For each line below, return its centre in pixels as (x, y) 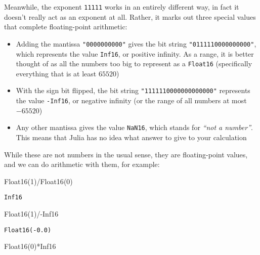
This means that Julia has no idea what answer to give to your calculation (131, 137)
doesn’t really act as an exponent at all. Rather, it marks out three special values (130, 16)
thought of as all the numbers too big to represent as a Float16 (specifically (134, 63)
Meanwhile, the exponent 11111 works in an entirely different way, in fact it (122, 7)
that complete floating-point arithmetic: (66, 27)
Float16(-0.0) (28, 230)
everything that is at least (56, 73)
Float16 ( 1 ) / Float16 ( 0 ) (38, 181)
